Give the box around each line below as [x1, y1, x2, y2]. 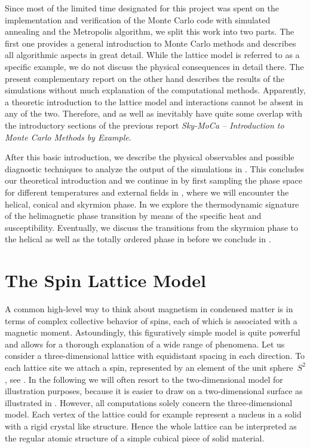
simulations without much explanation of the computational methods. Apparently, [5, 84, 306, 96]
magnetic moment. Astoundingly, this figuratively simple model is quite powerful [5, 326, 300, 339]
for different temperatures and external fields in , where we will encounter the [5, 185, 289, 198]
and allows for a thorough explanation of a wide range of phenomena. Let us [5, 337, 285, 350]
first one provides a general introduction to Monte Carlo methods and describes [5, 36, 296, 49]
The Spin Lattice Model [5, 268, 207, 292]
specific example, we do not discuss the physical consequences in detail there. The [5, 60, 304, 72]
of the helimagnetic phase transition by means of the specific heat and [5, 209, 262, 222]
